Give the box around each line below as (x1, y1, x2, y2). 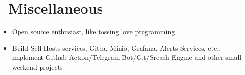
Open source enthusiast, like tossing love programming (12, 26, 175, 37)
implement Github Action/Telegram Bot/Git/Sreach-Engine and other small (12, 52, 242, 62)
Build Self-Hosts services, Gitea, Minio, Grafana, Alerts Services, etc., (12, 42, 221, 53)
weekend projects (12, 61, 63, 72)
